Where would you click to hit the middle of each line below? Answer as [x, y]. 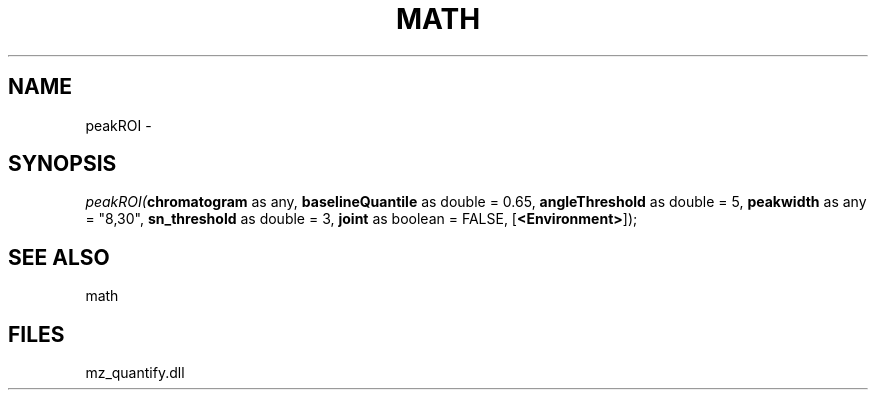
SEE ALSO [59, 257]
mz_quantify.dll [135, 373]
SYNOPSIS [62, 164]
